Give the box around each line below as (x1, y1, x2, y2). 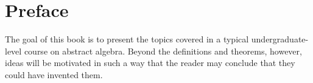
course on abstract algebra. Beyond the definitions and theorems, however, (24, 44, 302, 57)
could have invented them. (5, 68, 103, 81)
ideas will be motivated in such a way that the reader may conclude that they (5, 56, 295, 69)
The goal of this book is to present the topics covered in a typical (5, 33, 249, 45)
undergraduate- (251, 33, 309, 45)
